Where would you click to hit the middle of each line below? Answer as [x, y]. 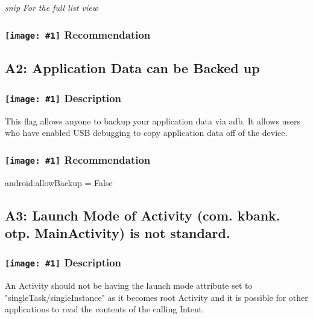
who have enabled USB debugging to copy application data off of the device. [146, 133]
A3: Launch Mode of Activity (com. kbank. [143, 215]
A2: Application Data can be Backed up [132, 68]
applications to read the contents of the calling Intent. [105, 309]
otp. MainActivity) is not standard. [118, 232]
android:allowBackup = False [59, 182]
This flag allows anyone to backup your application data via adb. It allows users [153, 121]
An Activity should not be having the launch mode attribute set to [129, 285]
